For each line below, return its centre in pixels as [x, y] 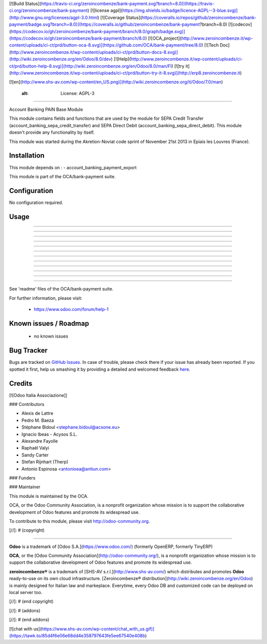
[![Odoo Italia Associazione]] [38, 395]
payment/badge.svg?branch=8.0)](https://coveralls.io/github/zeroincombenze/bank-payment [105, 24]
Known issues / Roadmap [49, 323]
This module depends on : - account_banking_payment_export [73, 167]
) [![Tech [210, 45]
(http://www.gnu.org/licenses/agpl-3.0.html [53, 17]
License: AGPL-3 [78, 93]
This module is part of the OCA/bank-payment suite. [62, 176]
